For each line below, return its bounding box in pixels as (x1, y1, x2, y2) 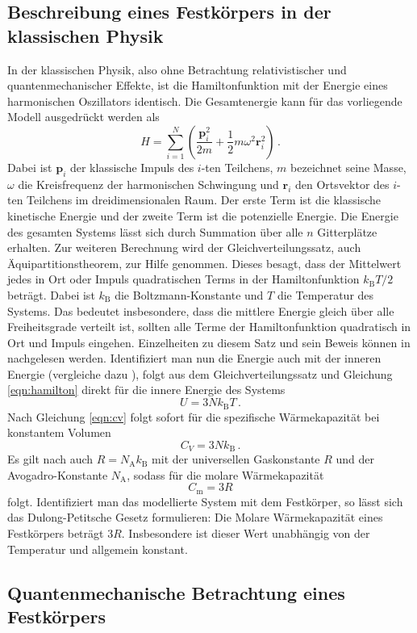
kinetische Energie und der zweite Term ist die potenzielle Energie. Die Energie (7, 207, 398, 224)
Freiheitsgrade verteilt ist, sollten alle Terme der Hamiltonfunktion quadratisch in (7, 318, 411, 335)
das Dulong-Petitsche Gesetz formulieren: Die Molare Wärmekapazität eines (7, 509, 383, 526)
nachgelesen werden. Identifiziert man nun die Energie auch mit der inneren (7, 350, 382, 367)
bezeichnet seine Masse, (290, 158, 407, 175)
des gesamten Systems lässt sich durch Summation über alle (7, 223, 303, 240)
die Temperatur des (277, 286, 374, 303)
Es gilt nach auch (7, 451, 94, 467)
